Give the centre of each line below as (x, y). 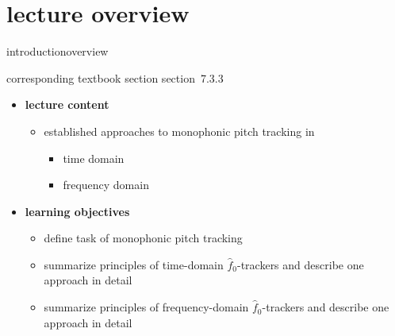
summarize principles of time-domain (134, 264)
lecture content (67, 104)
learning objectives (77, 211)
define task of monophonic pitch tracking (143, 238)
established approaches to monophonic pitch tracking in (179, 131)
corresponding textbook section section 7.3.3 (115, 77)
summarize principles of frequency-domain (146, 307)
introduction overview (58, 51)
